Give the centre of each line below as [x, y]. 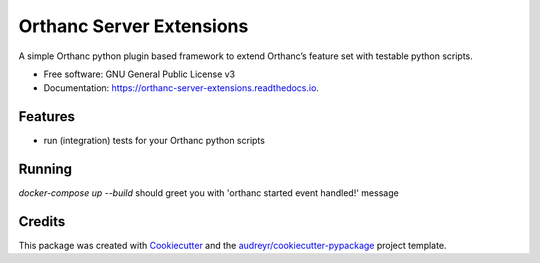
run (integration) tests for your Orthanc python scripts [154, 141]
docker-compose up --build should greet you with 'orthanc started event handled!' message [208, 193]
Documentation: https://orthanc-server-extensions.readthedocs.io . [181, 88]
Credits [42, 221]
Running [45, 169]
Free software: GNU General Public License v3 [139, 74]
